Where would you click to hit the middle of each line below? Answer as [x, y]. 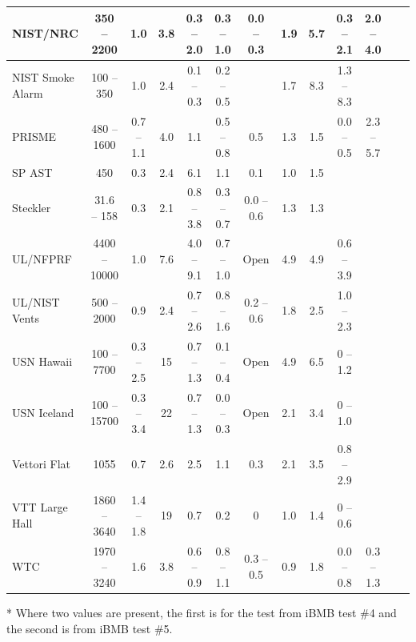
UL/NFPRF [42, 259]
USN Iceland [43, 413]
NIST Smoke [43, 77]
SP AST [32, 172]
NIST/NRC [45, 33]
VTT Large [40, 507]
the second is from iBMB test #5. [90, 628]
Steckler [32, 208]
